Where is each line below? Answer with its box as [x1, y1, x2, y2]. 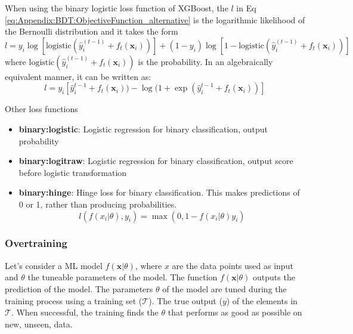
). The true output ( [148, 294, 222, 307]
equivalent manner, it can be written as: [5, 70, 151, 82]
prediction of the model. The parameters [5, 282, 153, 295]
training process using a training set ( [5, 294, 143, 307]
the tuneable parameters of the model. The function [27, 271, 218, 283]
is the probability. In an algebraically [138, 55, 273, 67]
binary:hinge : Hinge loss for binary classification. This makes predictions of [18, 186, 300, 199]
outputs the [253, 271, 295, 283]
